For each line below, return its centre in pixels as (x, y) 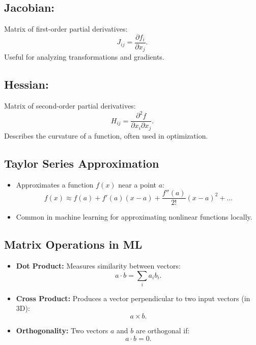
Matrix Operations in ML (73, 244)
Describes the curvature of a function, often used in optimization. (106, 135)
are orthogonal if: (163, 330)
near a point (137, 184)
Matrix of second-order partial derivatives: (70, 106)
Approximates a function (55, 184)
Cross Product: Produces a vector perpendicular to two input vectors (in (133, 298)
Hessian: (26, 84)
